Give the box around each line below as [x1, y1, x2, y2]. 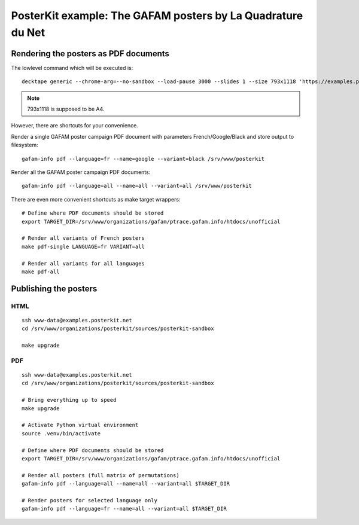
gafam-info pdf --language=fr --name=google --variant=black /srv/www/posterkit [22, 155, 265, 162]
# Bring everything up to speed [22, 396, 117, 404]
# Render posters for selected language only [22, 497, 158, 503]
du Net [11, 26, 45, 39]
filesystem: [11, 141, 38, 149]
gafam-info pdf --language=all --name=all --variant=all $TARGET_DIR [22, 480, 230, 487]
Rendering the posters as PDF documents [11, 48, 170, 59]
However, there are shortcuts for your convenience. [11, 122, 139, 129]
